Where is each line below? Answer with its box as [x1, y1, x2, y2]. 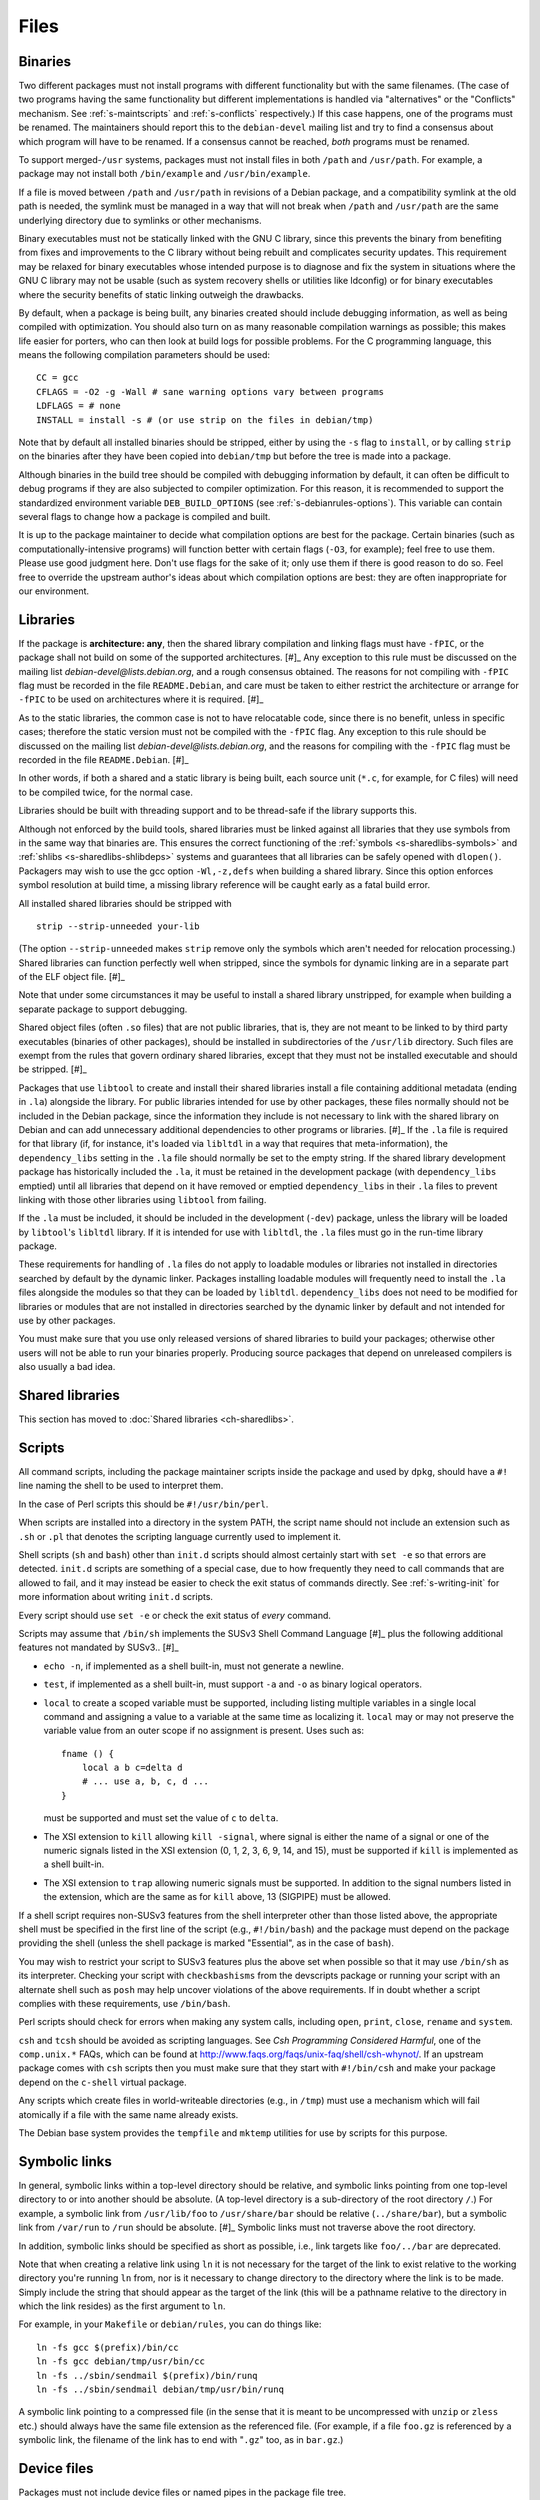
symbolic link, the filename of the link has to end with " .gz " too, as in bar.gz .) [18, 2434, 344, 2446]
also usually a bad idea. [18, 1361, 116, 1373]
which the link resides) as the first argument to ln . [18, 2300, 226, 2312]
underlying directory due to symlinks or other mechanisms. [18, 214, 262, 226]
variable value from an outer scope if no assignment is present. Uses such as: [43, 1725, 365, 1737]
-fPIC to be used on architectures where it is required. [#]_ [18, 693, 264, 705]
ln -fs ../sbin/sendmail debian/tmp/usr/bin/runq [36, 2384, 285, 2395]
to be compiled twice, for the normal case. [18, 786, 194, 798]
